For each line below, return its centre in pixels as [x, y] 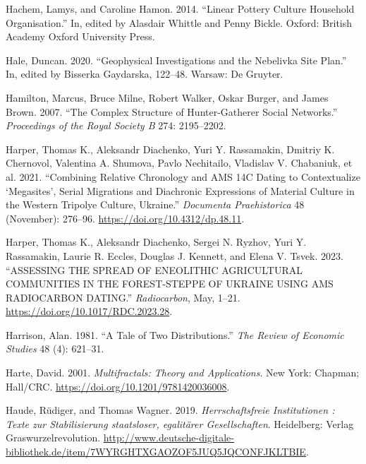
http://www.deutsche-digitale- [169, 438]
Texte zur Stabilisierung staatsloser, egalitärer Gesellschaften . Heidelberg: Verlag [180, 423]
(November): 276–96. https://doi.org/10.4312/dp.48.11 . [125, 218]
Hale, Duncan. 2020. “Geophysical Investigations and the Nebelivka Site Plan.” [176, 60]
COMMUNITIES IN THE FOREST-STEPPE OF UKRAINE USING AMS [170, 284]
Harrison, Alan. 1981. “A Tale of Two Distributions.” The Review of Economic [175, 334]
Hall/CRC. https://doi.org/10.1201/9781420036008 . [118, 386]
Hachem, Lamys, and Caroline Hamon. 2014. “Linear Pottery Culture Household [180, 8]
